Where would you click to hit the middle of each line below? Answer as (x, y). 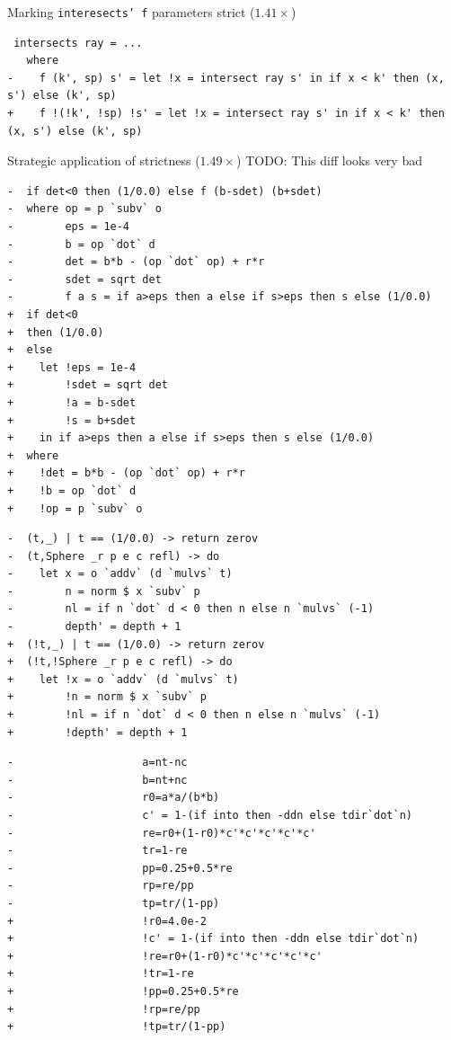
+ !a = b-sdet (72, 402)
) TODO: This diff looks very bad (329, 160)
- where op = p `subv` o (84, 209)
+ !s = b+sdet (72, 420)
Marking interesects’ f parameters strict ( (131, 12)
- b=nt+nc (97, 780)
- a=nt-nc (97, 763)
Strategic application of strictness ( (104, 160)
